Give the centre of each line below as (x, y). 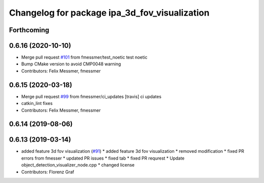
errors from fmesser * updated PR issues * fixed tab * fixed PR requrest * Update (103, 158)
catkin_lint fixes (37, 103)
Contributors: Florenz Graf (48, 172)
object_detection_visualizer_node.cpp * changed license (78, 165)
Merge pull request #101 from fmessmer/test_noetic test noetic (84, 57)
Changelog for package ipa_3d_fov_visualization (109, 13)
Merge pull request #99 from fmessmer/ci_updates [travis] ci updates (91, 96)
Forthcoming (29, 30)
